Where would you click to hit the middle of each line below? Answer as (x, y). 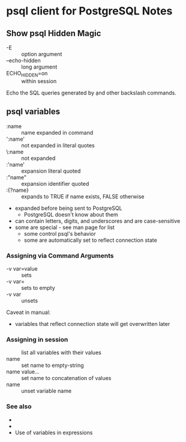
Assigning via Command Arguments (60, 256)
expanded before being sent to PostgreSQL (68, 208)
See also (19, 407)
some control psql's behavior (60, 233)
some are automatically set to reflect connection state (90, 240)
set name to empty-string (52, 366)
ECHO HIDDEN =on (27, 74)
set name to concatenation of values (66, 378)
